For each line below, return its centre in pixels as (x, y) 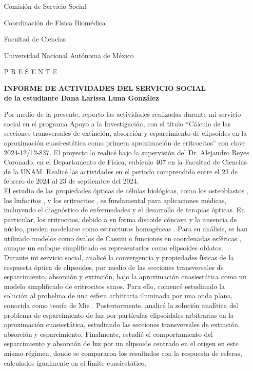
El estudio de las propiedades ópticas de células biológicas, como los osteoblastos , (126, 190)
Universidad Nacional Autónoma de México (69, 55)
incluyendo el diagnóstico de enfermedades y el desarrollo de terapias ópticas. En (125, 210)
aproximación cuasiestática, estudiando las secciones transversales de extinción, (122, 324)
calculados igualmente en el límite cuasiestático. (75, 362)
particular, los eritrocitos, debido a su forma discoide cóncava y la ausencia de (120, 219)
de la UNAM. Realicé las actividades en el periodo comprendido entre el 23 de (121, 171)
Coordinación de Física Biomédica (55, 22)
